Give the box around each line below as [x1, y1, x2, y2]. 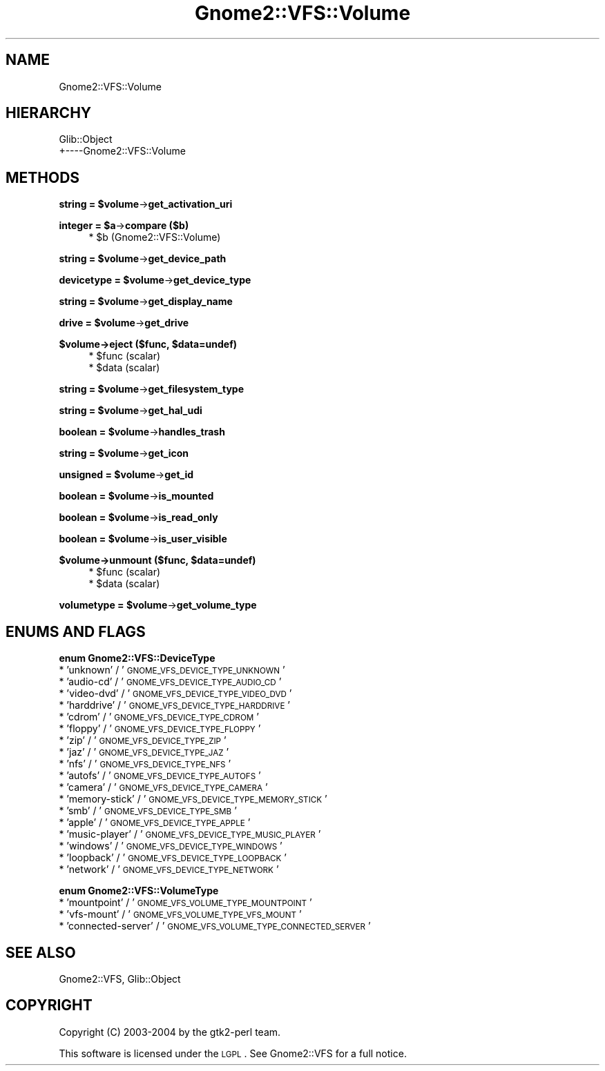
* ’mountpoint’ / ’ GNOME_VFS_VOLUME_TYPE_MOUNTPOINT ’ [59, 896, 312, 909]
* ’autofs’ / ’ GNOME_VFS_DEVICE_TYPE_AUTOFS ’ [59, 769, 261, 782]
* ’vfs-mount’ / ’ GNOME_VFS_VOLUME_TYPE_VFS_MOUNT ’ [59, 908, 302, 921]
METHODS [6, 168, 80, 186]
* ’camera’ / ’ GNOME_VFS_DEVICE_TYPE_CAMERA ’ [59, 781, 268, 794]
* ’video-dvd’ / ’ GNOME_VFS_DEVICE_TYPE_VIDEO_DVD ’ [59, 687, 292, 700]
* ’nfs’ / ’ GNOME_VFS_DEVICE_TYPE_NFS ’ [59, 758, 231, 770]
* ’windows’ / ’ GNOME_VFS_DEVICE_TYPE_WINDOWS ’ [59, 840, 282, 852]
